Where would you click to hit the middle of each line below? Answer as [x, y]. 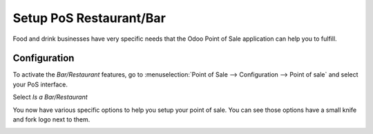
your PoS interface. [40, 84]
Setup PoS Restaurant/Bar [89, 18]
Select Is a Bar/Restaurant [50, 97]
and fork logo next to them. [51, 119]
